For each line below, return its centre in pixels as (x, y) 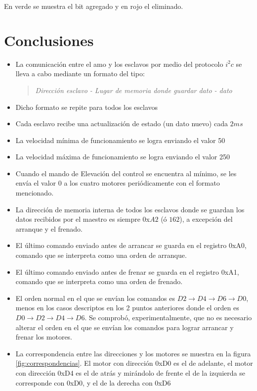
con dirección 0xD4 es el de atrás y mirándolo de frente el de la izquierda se (130, 372)
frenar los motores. (44, 337)
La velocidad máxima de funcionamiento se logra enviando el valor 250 (123, 157)
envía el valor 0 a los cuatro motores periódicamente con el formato (118, 183)
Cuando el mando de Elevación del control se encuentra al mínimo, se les (126, 173)
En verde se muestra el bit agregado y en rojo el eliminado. (94, 6)
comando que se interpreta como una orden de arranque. (101, 255)
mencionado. (35, 193)
